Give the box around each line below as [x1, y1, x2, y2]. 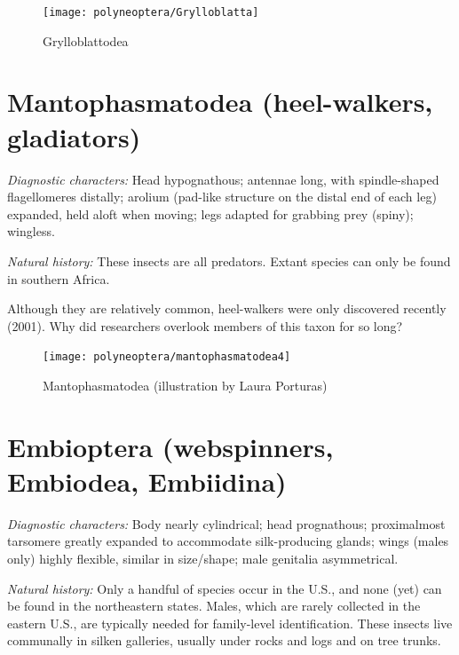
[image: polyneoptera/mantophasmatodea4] [43, 351, 291, 364]
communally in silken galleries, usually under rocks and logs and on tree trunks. [7, 631, 441, 650]
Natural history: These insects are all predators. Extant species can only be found [7, 251, 451, 270]
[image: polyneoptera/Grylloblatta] [43, 6, 259, 19]
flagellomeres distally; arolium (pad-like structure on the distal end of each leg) [7, 187, 437, 206]
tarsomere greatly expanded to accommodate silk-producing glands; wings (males [7, 532, 449, 550]
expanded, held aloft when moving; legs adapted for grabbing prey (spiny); [7, 204, 414, 223]
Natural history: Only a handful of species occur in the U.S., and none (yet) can [7, 579, 442, 597]
